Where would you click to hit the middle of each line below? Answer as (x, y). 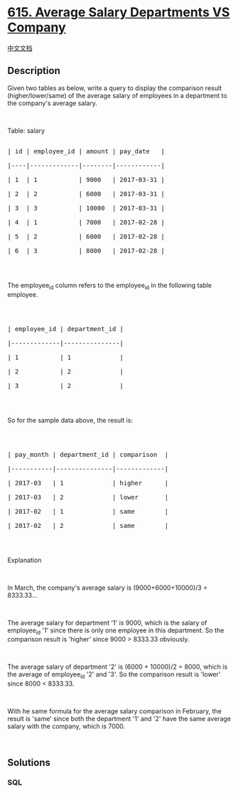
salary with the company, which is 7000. (66, 726)
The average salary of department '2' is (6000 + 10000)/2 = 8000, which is (118, 667)
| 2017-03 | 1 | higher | (88, 483)
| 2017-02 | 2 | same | (88, 525)
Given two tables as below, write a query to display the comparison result (115, 88)
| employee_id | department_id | (66, 329)
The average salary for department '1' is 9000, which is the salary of (107, 622)
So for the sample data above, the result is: (70, 420)
